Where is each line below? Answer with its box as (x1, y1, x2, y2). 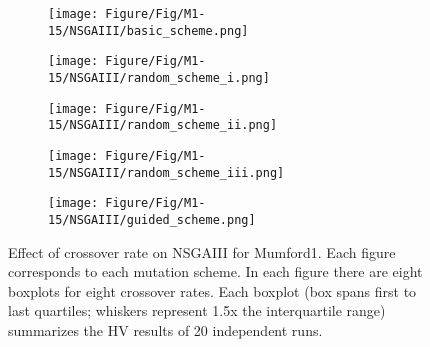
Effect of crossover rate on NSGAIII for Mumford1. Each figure (8, 241, 396, 262)
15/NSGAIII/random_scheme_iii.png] (48, 165, 285, 180)
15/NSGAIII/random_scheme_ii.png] (48, 118, 278, 133)
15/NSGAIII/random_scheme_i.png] (48, 70, 270, 85)
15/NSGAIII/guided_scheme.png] (48, 212, 256, 227)
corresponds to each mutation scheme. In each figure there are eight (8, 261, 423, 282)
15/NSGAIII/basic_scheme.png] (48, 23, 249, 38)
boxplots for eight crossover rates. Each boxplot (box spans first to (8, 280, 417, 301)
